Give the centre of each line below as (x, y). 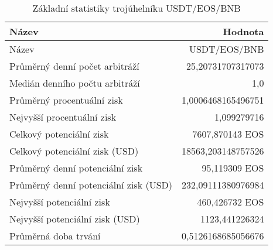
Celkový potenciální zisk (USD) (74, 151)
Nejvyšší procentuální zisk (63, 117)
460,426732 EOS (231, 202)
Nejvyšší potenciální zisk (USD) (75, 219)
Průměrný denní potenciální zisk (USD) (91, 185)
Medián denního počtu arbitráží (75, 83)
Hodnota (243, 31)
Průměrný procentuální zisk (66, 100)
